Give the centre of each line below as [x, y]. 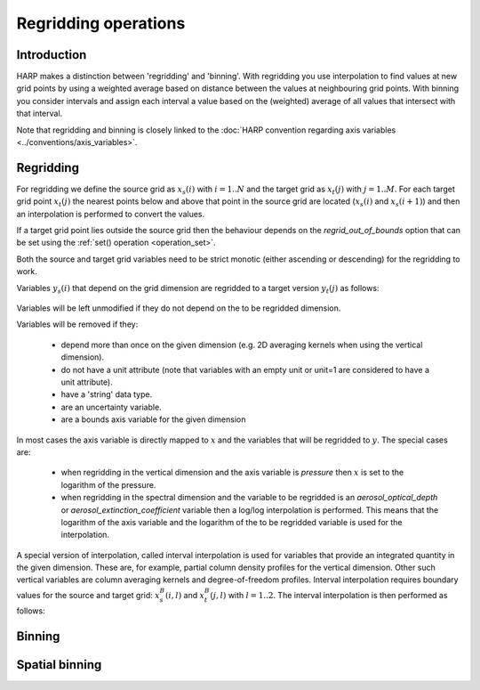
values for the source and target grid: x [88, 595]
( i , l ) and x [184, 595]
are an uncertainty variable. [111, 407]
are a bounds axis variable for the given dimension [153, 419]
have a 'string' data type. [107, 394]
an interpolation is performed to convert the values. [111, 214]
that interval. [40, 114]
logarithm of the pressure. [108, 484]
